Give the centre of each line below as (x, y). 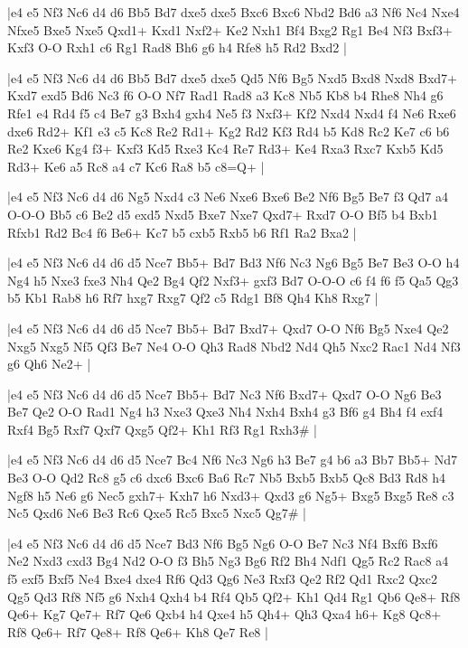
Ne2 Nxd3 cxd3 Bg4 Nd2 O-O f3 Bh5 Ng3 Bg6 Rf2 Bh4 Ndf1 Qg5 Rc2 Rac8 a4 (228, 561)
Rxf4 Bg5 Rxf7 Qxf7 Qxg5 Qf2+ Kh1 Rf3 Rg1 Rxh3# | (163, 429)
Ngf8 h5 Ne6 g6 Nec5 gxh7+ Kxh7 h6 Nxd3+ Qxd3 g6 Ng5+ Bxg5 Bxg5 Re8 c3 (231, 495)
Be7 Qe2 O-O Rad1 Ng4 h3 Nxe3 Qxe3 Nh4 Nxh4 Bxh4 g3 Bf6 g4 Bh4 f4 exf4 (225, 412)
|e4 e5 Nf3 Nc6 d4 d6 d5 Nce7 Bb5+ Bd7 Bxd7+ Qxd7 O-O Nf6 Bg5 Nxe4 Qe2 (228, 328)
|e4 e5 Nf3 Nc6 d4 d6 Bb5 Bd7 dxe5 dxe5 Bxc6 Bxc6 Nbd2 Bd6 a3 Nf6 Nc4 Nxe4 (234, 12)
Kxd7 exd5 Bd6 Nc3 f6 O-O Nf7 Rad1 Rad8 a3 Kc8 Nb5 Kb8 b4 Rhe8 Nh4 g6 (225, 95)
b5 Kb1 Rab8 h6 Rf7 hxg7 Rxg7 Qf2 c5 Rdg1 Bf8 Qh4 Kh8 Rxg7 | (193, 298)
